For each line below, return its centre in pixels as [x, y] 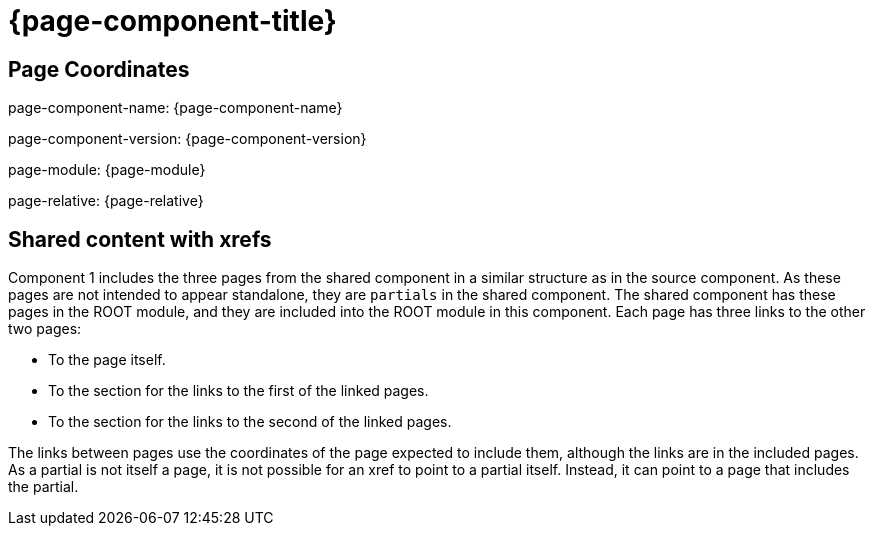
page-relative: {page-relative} [106, 201]
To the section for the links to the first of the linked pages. [238, 391]
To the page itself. [107, 360]
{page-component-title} [172, 21]
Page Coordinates [99, 69]
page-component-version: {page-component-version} [187, 139]
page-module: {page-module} [107, 170]
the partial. [43, 487]
